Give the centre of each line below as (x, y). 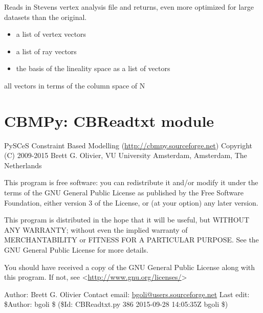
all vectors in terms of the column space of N (75, 85)
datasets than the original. (46, 17)
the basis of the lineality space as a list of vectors (93, 68)
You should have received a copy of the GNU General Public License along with (130, 267)
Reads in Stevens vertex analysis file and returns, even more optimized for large (129, 7)
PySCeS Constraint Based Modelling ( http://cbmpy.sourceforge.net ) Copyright (128, 145)
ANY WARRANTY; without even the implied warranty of (96, 229)
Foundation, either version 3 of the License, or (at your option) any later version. (131, 202)
